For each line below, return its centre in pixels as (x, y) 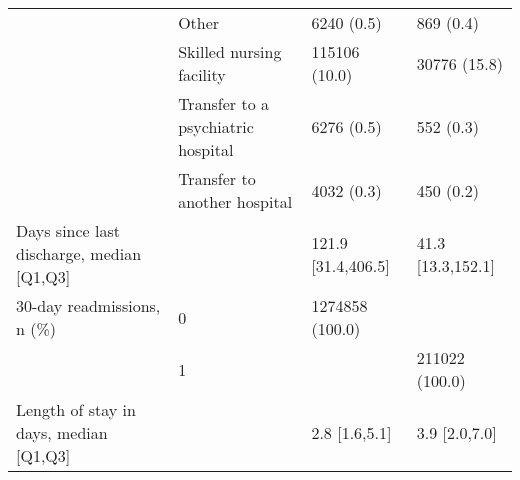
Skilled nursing (230, 51)
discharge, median (79, 253)
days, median (62, 432)
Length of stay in (76, 409)
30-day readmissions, (88, 305)
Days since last (68, 230)
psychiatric (216, 126)
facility (202, 74)
